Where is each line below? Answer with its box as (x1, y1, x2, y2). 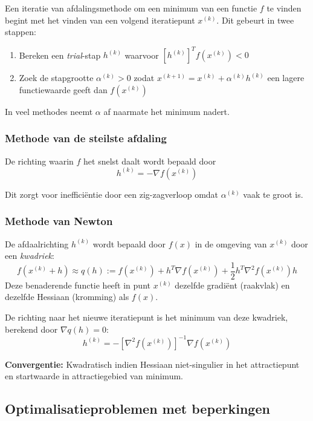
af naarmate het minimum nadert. (103, 105, 230, 117)
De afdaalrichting (5, 237, 69, 250)
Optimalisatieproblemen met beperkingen (5, 399, 270, 418)
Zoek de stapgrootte (19, 71, 94, 84)
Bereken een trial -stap (19, 48, 101, 61)
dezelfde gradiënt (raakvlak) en (175, 278, 290, 291)
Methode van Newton (5, 214, 113, 229)
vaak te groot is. (243, 188, 303, 200)
